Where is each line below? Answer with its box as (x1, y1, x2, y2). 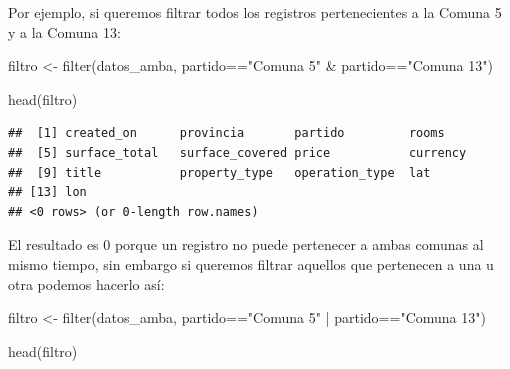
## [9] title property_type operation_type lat (8, 165, 431, 180)
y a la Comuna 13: (8, 21, 121, 42)
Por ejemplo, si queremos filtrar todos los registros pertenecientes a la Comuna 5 (8, 2, 502, 22)
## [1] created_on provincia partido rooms (8, 126, 445, 141)
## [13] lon (8, 185, 87, 200)
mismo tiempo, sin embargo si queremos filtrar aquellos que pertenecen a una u (8, 253, 494, 274)
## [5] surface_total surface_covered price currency (8, 145, 467, 160)
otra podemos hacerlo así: (8, 273, 165, 294)
